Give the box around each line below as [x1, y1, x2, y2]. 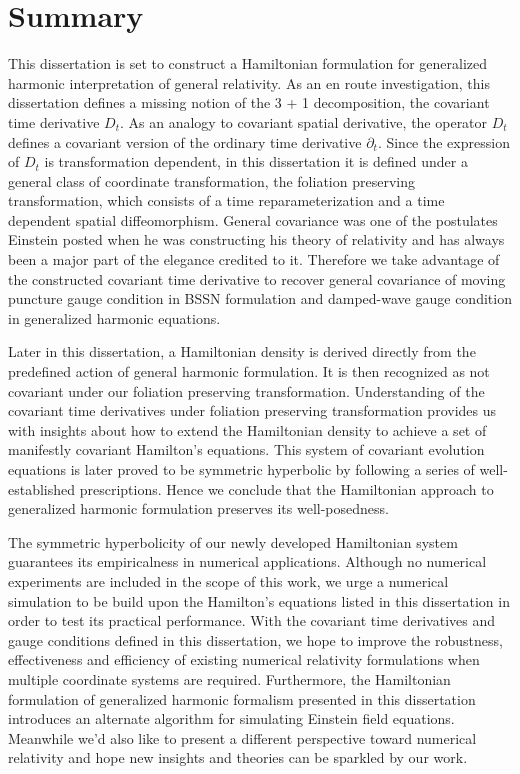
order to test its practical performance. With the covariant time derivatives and [8, 610, 495, 631]
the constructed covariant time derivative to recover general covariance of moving [8, 268, 506, 289]
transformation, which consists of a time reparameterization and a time [8, 190, 445, 211]
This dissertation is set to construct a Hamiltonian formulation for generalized [8, 53, 487, 74]
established [8, 478, 76, 499]
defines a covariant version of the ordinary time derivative [8, 131, 362, 152]
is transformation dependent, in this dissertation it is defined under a [44, 151, 468, 172]
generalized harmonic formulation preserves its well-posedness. [8, 498, 389, 519]
